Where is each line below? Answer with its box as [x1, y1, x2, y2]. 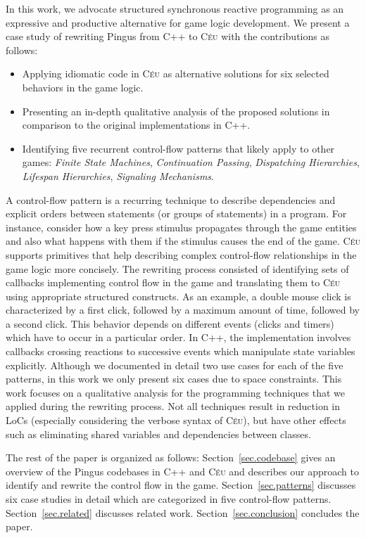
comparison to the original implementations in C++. [22, 117, 251, 132]
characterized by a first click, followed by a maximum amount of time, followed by [6, 302, 360, 317]
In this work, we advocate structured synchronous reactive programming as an [6, 1, 344, 15]
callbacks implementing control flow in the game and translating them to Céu [6, 275, 341, 290]
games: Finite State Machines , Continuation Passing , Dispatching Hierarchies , [22, 155, 360, 169]
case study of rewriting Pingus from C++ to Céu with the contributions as [6, 29, 329, 44]
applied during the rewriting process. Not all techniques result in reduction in [6, 399, 341, 414]
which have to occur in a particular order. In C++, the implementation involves [6, 330, 351, 345]
